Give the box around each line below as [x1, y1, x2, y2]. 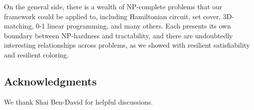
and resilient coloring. [4, 49, 69, 59]
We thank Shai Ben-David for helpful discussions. [4, 96, 153, 107]
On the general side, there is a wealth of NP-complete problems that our [4, 1, 223, 11]
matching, [4, 21, 34, 31]
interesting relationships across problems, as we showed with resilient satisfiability [4, 40, 250, 50]
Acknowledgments [4, 73, 97, 88]
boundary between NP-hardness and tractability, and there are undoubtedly [4, 30, 233, 40]
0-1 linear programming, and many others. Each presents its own [35, 21, 231, 31]
